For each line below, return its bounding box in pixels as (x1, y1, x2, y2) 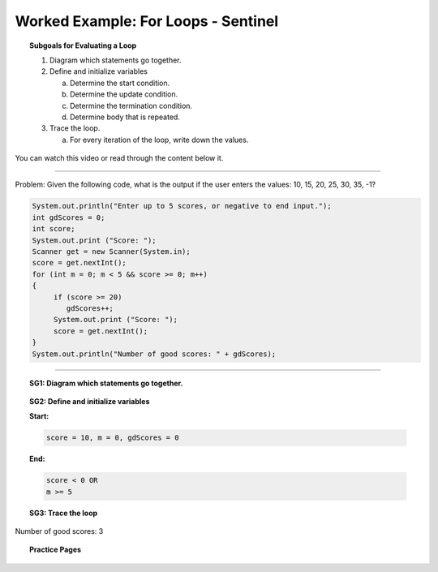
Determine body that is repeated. (70, 112, 180, 122)
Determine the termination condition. (70, 101, 193, 110)
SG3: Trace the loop (29, 508, 98, 518)
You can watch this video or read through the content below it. (15, 153, 224, 163)
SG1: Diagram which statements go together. (29, 378, 183, 388)
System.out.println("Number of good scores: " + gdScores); (32, 349, 277, 359)
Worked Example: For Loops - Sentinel (15, 12, 279, 30)
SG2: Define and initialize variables (29, 396, 150, 406)
